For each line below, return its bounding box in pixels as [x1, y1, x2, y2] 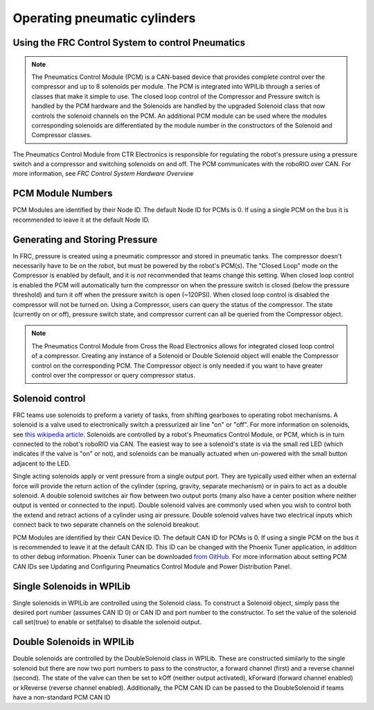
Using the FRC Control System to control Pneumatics [12, 37, 246, 48]
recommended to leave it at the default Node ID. [12, 215, 150, 224]
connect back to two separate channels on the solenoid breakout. [12, 520, 201, 529]
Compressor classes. [31, 131, 92, 139]
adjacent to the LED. [12, 459, 71, 468]
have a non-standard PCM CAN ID [12, 693, 111, 701]
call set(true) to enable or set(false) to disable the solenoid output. [12, 618, 202, 626]
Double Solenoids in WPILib [12, 636, 134, 648]
